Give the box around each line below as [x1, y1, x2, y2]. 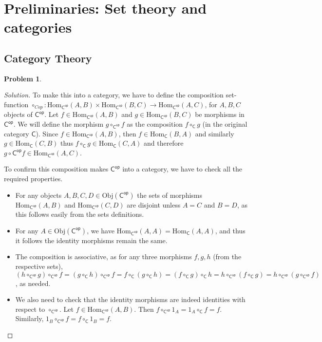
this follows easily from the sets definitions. [15, 209, 144, 219]
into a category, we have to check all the [122, 164, 242, 174]
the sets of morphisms [137, 190, 203, 200]
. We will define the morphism [13, 119, 104, 129]
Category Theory [4, 50, 92, 65]
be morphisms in [195, 109, 245, 119]
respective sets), [15, 261, 63, 271]
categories [4, 17, 72, 37]
